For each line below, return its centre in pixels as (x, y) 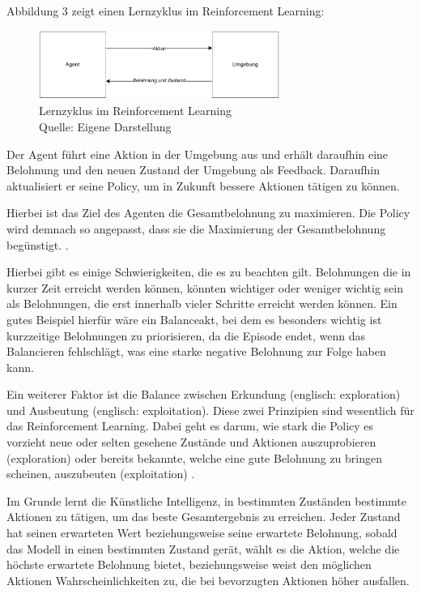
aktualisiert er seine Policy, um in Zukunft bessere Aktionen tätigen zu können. (203, 185)
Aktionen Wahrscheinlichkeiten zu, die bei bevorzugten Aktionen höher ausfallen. (208, 580)
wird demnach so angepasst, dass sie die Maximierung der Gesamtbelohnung (196, 228)
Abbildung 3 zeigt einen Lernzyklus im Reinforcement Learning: (166, 11)
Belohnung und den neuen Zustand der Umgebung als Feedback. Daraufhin (193, 170)
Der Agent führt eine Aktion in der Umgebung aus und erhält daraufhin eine (198, 154)
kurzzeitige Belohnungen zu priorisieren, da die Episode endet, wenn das (186, 335)
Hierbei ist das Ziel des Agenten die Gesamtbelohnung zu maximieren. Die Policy (208, 213)
